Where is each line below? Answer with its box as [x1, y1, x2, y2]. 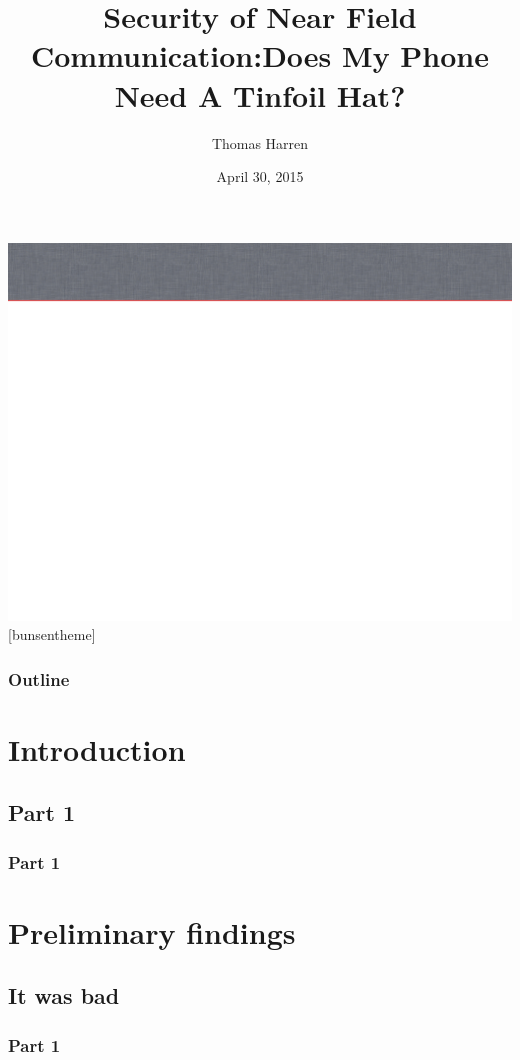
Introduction [8, 728, 186, 769]
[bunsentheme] [8, 624, 96, 645]
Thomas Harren [211, 132, 309, 153]
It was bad [8, 980, 120, 1011]
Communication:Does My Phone [31, 35, 489, 76]
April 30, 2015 [216, 166, 304, 187]
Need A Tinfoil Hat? [114, 74, 406, 115]
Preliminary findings [8, 911, 296, 952]
